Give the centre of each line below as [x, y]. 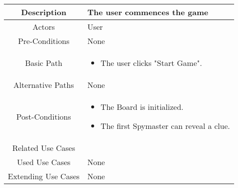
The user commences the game [148, 12]
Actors [44, 27]
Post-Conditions [44, 116]
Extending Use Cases [44, 176]
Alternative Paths [44, 85]
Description [44, 12]
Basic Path [44, 63]
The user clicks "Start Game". [151, 63]
